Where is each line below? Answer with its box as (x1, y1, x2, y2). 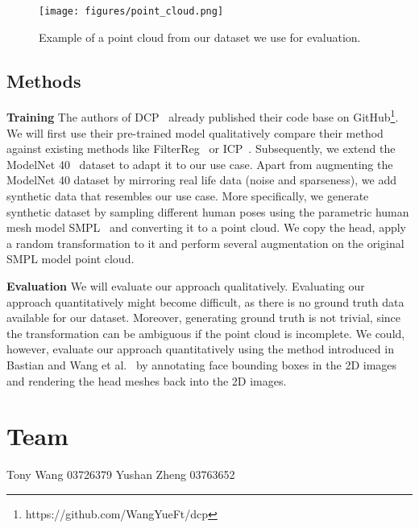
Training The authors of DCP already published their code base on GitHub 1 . (6, 106, 399, 126)
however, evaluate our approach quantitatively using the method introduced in (6, 340, 394, 357)
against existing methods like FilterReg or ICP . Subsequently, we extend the (6, 140, 396, 157)
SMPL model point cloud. (6, 250, 135, 267)
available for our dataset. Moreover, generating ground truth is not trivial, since (6, 309, 401, 326)
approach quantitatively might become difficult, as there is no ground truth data (6, 293, 404, 310)
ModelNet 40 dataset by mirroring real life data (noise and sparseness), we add (6, 171, 397, 188)
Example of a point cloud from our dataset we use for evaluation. (39, 28, 361, 45)
